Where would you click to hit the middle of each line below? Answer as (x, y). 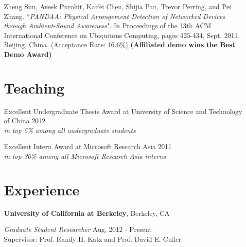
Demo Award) (28, 54)
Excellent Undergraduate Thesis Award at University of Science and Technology (123, 111)
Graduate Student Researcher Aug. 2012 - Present (78, 229)
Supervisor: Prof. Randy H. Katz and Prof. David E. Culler (93, 238)
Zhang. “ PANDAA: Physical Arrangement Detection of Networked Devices (114, 16)
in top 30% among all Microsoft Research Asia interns (85, 156)
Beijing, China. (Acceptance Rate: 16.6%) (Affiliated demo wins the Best (120, 45)
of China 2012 (25, 121)
